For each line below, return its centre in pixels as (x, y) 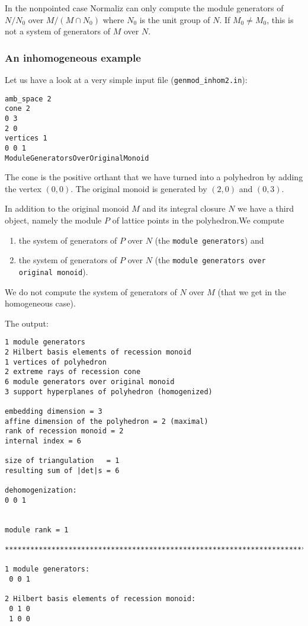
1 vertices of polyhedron (56, 362)
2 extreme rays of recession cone (73, 372)
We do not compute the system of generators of (91, 291)
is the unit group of (175, 19)
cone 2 (17, 109)
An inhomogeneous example (73, 57)
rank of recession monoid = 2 (64, 431)
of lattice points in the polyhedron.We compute (198, 220)
